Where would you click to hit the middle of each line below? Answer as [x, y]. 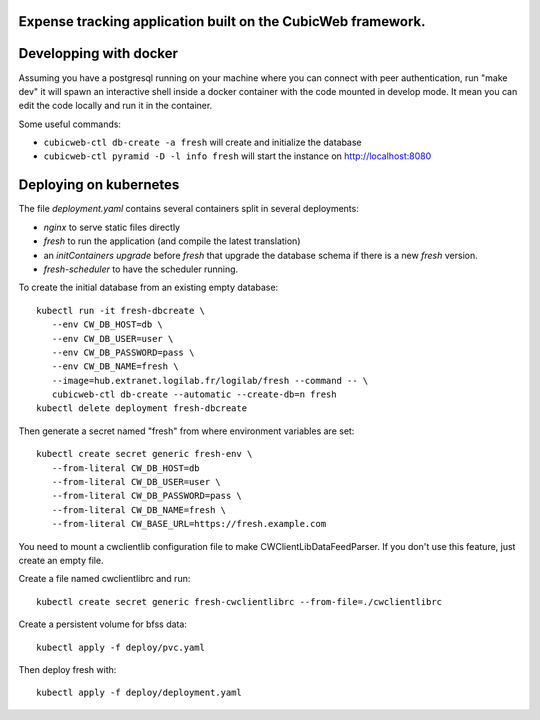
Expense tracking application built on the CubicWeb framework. [222, 21]
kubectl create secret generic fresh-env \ [144, 454]
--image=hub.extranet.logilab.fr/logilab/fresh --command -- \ [210, 380]
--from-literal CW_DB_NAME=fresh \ [139, 509]
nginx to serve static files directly [111, 227]
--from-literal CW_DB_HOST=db [125, 468]
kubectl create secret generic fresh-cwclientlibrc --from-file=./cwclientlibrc [239, 601]
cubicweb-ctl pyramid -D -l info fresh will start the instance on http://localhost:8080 [237, 156]
